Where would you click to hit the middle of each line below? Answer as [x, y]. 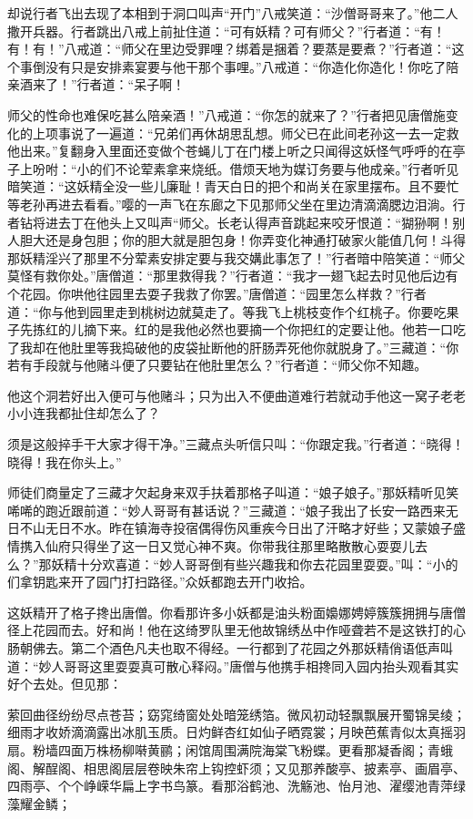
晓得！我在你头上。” [65, 461]
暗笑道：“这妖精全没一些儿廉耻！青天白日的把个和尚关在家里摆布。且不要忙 [233, 186]
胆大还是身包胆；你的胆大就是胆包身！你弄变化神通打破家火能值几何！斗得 [242, 240]
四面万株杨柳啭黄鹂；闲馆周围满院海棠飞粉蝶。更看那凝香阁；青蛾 [255, 749]
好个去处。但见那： [65, 684]
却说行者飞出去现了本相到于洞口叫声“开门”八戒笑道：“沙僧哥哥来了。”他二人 [233, 13]
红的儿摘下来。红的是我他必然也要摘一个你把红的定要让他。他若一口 [249, 329]
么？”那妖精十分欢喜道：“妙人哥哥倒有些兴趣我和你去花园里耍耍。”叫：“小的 [233, 563]
